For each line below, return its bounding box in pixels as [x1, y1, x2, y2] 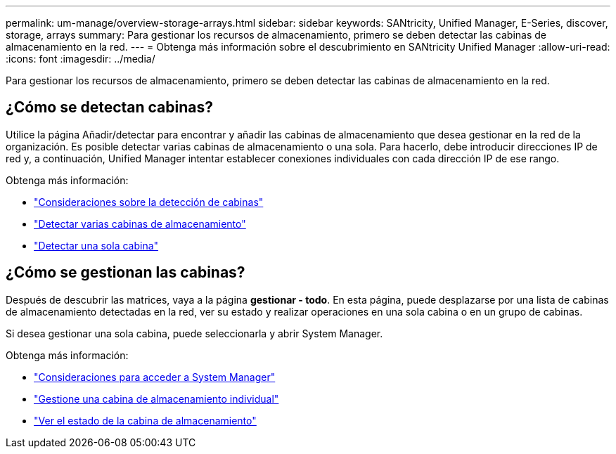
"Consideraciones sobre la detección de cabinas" [34, 195, 264, 208]
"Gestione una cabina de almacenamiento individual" [34, 392, 279, 405]
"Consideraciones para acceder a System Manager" [34, 370, 276, 383]
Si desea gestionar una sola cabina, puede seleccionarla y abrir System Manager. [6, 327, 383, 339]
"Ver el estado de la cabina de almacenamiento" [34, 414, 257, 427]
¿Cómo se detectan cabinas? [6, 98, 214, 117]
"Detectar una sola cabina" [34, 239, 159, 252]
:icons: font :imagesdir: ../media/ [6, 53, 155, 65]
